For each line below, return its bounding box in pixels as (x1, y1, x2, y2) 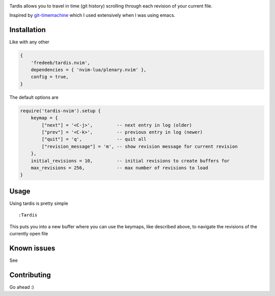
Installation (9, 25, 46, 34)
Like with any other (9, 39, 49, 45)
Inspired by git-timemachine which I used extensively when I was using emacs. (9, 12, 176, 18)
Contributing (9, 271, 51, 279)
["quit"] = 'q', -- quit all (41, 137, 147, 142)
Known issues (9, 244, 56, 252)
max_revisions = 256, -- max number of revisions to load (31, 165, 208, 171)
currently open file (9, 231, 48, 236)
